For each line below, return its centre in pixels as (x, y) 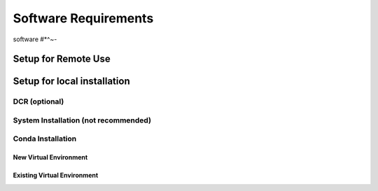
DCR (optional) (38, 101)
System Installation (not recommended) (82, 120)
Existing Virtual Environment (56, 176)
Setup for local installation (71, 82)
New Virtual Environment (50, 157)
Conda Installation (45, 139)
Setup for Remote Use (62, 59)
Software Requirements (83, 18)
